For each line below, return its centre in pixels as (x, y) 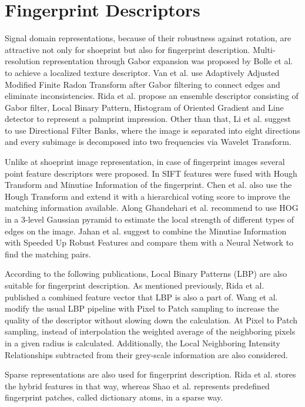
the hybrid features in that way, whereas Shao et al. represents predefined (137, 386)
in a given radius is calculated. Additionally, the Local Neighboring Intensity (143, 343)
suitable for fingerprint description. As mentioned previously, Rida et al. (135, 285)
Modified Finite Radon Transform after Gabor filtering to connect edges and (143, 84)
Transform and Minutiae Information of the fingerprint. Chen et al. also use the (148, 185)
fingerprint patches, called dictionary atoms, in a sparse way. (114, 397)
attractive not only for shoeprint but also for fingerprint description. (128, 49)
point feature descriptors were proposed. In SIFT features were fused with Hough (151, 173)
